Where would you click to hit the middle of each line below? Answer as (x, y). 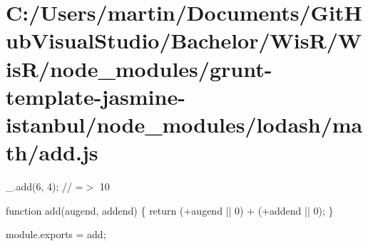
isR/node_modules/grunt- (139, 68)
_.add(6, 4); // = (45, 186)
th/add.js (52, 152)
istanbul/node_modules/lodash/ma (184, 124)
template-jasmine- (96, 96)
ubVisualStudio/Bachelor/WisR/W (184, 40)
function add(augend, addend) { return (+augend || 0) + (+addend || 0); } (170, 210)
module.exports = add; (56, 234)
